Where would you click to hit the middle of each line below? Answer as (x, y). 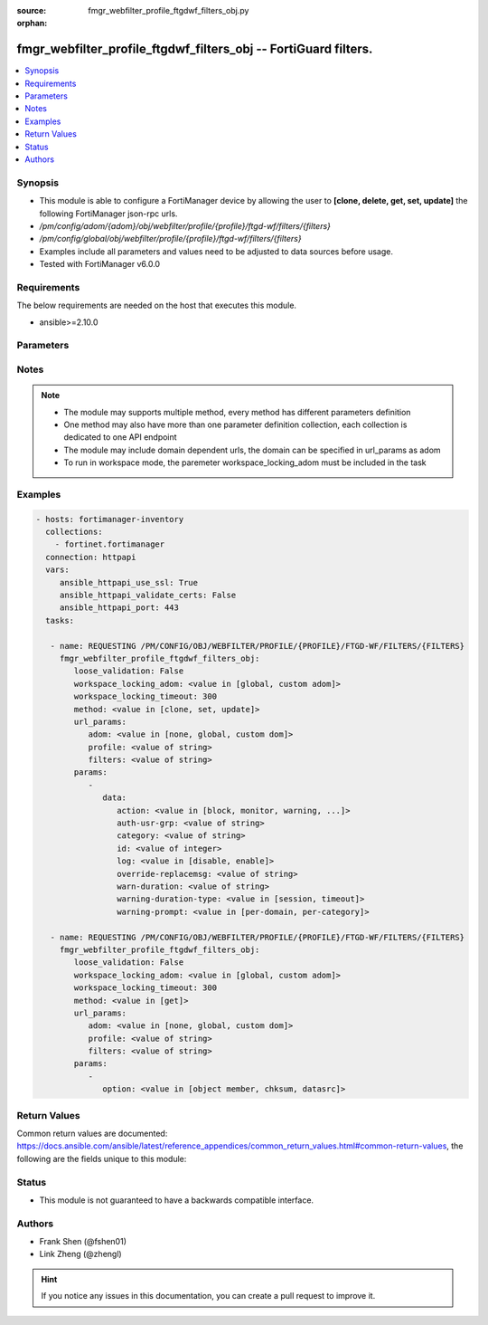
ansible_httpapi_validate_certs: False (148, 596)
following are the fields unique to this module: (102, 1158)
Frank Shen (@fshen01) (83, 1242)
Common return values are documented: (92, 1133)
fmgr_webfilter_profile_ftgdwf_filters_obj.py (169, 10)
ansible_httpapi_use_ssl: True (129, 582)
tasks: (60, 620)
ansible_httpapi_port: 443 (119, 608)
